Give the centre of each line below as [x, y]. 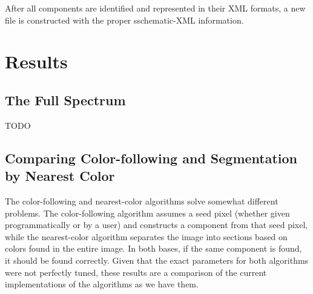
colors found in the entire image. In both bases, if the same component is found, [153, 248]
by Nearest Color [60, 176]
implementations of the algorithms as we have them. [102, 284]
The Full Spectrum [65, 100]
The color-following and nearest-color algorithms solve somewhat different [142, 201]
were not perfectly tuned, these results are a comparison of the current [136, 272]
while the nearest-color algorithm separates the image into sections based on [146, 236]
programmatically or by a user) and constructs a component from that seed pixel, [156, 225]
